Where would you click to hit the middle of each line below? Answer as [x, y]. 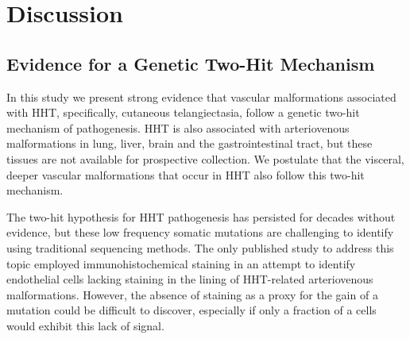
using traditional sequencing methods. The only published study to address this [200, 247]
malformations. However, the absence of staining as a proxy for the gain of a [192, 294]
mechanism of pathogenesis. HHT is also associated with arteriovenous [178, 127]
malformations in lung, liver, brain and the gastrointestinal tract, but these [190, 143]
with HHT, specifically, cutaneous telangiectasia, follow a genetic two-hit [183, 112]
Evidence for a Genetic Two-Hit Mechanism [191, 63]
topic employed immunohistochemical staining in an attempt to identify [181, 263]
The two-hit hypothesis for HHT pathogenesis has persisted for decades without [201, 216]
